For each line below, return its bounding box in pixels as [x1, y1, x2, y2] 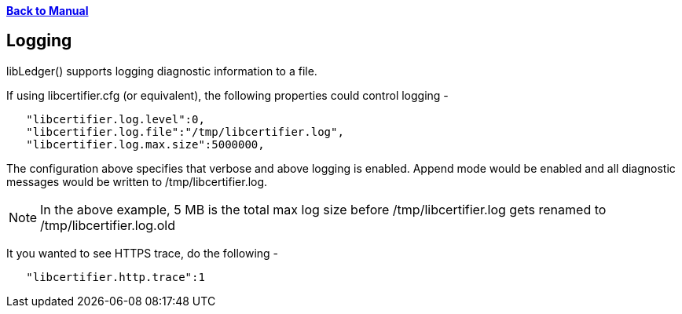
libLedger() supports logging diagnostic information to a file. [6, 64, 317, 78]
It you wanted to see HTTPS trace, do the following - [6, 246, 279, 260]
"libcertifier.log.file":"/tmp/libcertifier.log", [26, 125, 344, 138]
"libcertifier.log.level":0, [26, 112, 205, 126]
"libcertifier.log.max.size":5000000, [26, 137, 265, 151]
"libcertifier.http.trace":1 [26, 270, 205, 283]
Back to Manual [6, 4, 89, 17]
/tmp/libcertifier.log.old [40, 217, 175, 233]
